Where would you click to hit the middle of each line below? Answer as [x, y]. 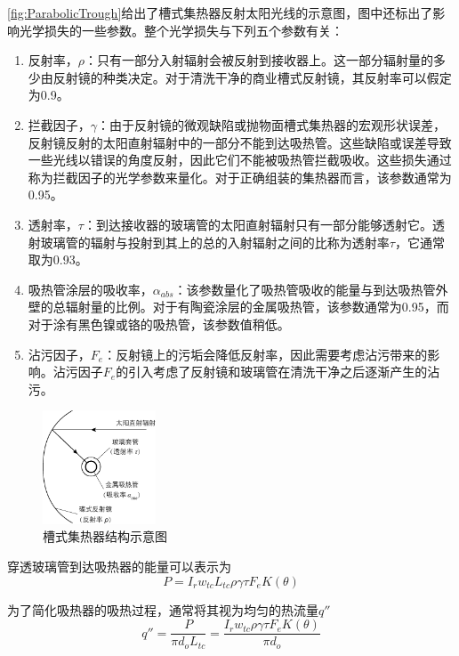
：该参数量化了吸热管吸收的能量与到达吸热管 [305, 289]
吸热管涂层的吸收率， [90, 289]
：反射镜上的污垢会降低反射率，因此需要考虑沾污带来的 [266, 354]
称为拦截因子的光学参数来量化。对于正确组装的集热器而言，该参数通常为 [240, 177]
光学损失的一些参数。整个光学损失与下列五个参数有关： [181, 30]
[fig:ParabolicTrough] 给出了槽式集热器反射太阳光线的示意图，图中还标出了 [220, 12]
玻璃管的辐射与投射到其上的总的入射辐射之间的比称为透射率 [215, 242]
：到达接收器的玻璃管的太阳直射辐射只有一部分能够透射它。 [258, 224]
